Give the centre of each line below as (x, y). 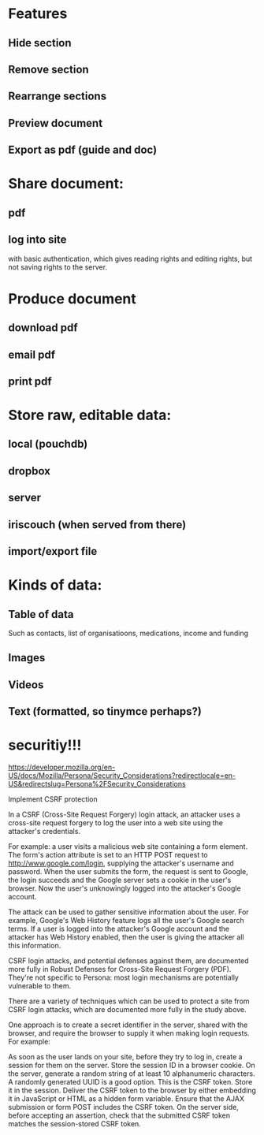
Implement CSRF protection (53, 799)
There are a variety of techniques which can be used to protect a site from (129, 1001)
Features (38, 14)
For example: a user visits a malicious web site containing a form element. (128, 847)
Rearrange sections (58, 97)
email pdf (32, 354)
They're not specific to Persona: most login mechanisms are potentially (123, 977)
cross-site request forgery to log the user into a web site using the (115, 823)
